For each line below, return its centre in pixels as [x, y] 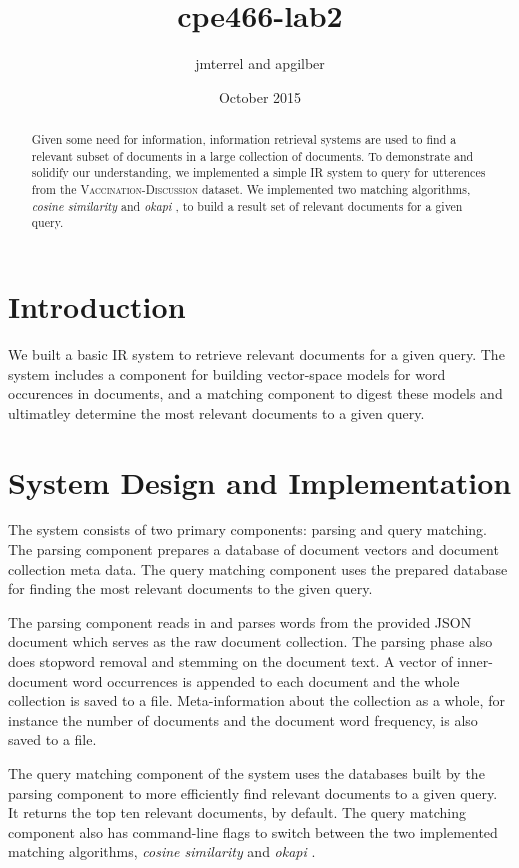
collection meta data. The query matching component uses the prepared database [258, 568]
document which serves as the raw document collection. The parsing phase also [250, 641]
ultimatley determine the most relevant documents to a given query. [216, 412]
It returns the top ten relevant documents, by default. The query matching [237, 812]
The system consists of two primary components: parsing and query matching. [248, 529]
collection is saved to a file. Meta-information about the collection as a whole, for [256, 700]
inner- [475, 661]
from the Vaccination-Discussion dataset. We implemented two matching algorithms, [251, 189]
